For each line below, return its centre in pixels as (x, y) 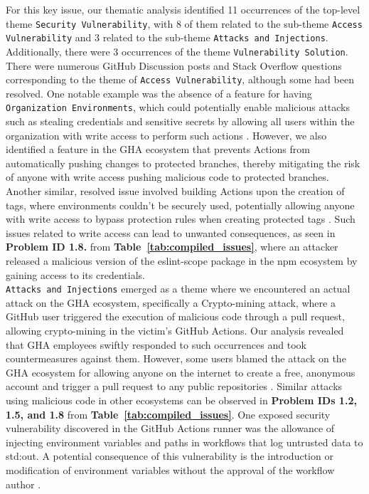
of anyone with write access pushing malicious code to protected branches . (167, 177)
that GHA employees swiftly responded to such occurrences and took (156, 344)
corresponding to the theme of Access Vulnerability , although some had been (180, 79)
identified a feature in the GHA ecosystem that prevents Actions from (158, 149)
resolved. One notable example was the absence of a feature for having (159, 93)
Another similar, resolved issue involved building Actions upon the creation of (175, 191)
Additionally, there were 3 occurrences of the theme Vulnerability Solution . (177, 51)
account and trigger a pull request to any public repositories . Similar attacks (174, 386)
